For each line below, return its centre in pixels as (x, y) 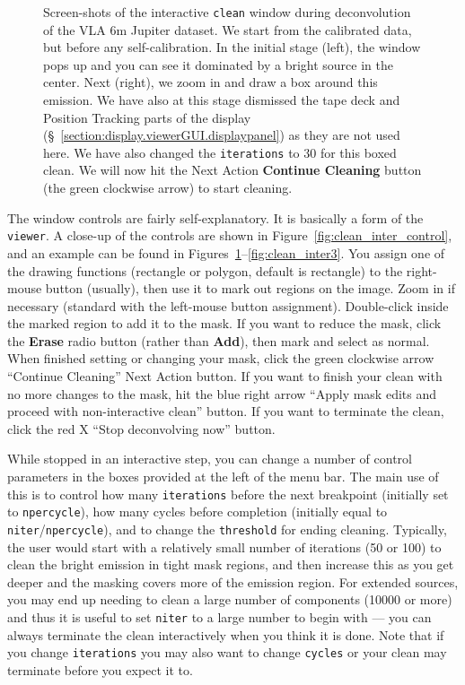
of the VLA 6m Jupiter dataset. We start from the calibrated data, (228, 29)
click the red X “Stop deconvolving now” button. (141, 428)
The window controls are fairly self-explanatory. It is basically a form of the (215, 217)
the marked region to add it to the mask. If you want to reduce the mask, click (224, 323)
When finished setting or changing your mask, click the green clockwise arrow (221, 358)
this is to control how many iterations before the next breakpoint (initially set (228, 494)
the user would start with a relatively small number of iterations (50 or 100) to (224, 546)
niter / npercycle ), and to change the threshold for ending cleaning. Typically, (227, 529)
